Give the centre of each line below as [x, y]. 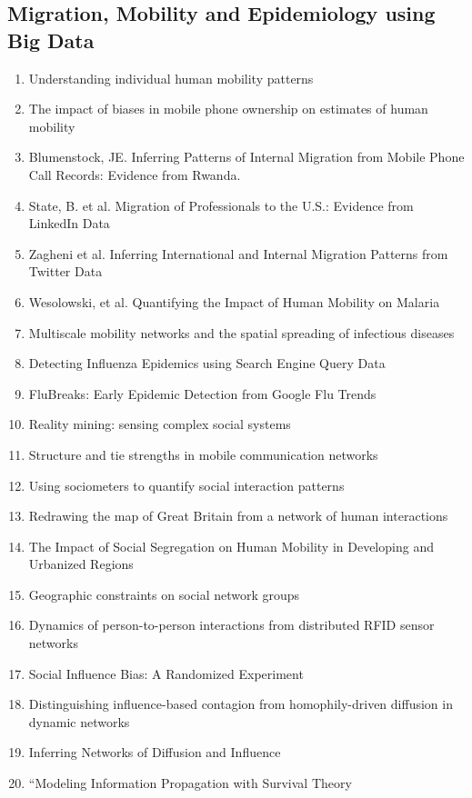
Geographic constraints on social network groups [164, 594]
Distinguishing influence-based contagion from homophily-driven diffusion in [241, 704]
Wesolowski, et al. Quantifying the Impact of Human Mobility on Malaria [234, 301]
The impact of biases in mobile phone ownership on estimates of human [228, 109]
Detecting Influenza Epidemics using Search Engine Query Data [207, 363]
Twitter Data [65, 271]
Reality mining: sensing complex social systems [160, 424]
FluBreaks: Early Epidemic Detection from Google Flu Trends [202, 393]
